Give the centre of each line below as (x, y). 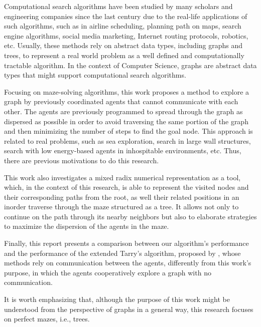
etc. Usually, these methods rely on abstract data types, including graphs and (123, 45)
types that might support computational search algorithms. (95, 75)
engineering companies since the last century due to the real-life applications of (126, 16)
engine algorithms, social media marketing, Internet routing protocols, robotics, (126, 35)
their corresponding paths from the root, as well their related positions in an (122, 197)
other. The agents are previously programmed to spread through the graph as (123, 111)
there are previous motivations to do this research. (82, 160)
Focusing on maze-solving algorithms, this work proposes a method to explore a (127, 91)
